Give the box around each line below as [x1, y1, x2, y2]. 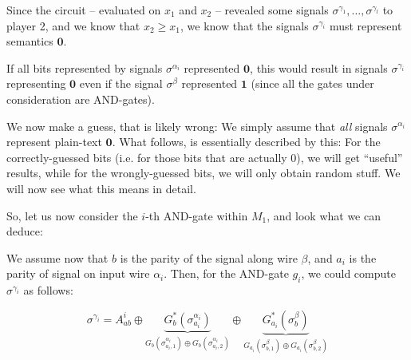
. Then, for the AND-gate [164, 265, 289, 282]
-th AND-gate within [145, 207, 248, 224]
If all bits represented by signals [6, 59, 163, 76]
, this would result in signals [250, 59, 388, 76]
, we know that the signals [180, 17, 309, 34]
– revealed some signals [215, 2, 329, 18]
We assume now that [6, 249, 109, 266]
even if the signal [79, 75, 163, 92]
